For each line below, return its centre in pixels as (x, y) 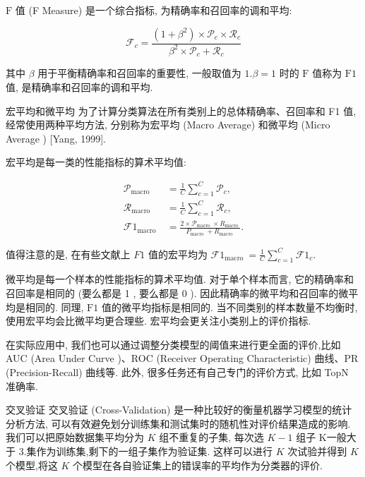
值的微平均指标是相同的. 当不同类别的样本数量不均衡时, (229, 307)
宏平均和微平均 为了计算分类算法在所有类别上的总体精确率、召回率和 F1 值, (181, 110)
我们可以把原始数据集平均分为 (75, 437)
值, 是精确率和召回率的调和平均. (79, 87)
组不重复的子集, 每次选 (211, 437)
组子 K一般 (321, 437)
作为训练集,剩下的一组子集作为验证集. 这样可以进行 (154, 451)
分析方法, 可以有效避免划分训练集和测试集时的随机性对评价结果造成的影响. (178, 423)
